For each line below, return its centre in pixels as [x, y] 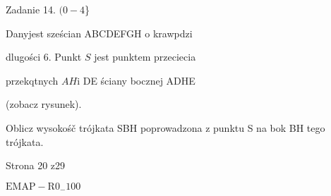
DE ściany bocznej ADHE [139, 80]
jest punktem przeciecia [145, 57]
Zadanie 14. [31, 9]
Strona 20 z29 [36, 165]
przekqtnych [32, 80]
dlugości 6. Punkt [44, 57]
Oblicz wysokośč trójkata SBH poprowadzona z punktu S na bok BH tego [165, 127]
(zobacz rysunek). [44, 104]
